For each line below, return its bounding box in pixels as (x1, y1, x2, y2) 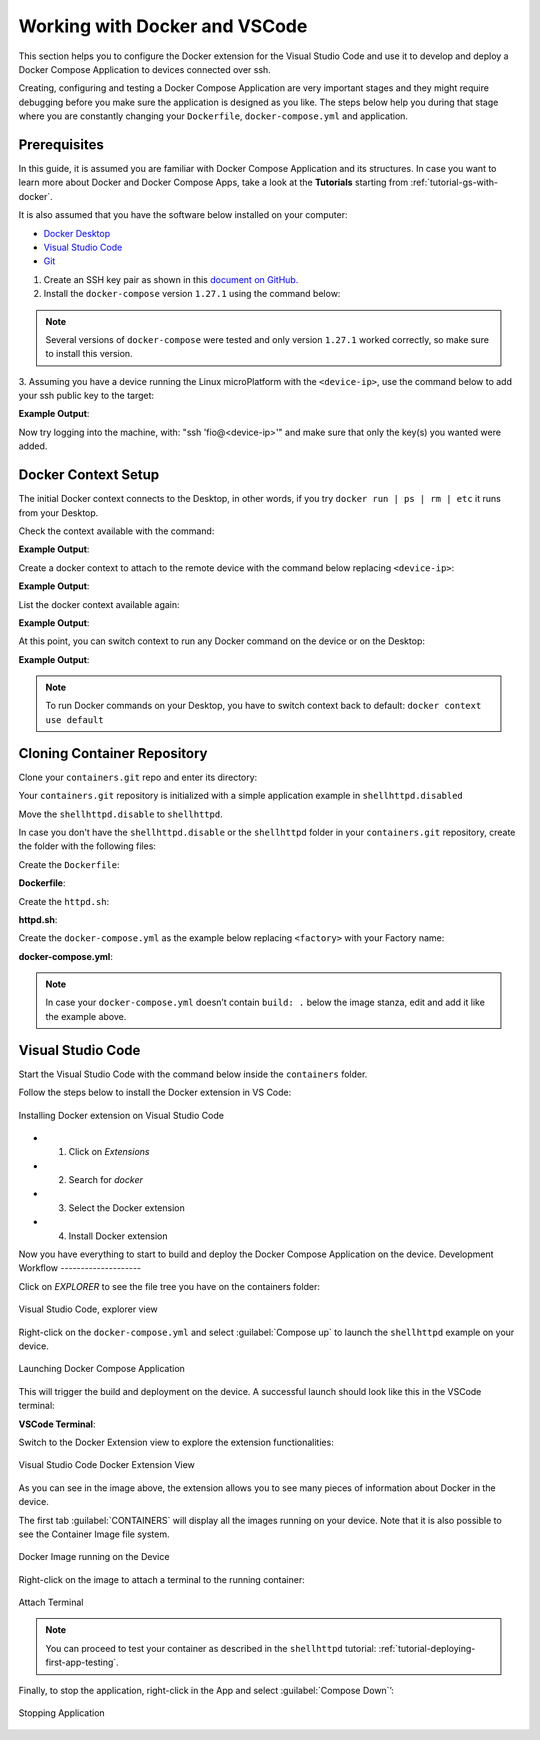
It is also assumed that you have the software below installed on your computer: (18, 209, 348, 221)
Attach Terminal (18, 1596, 84, 1609)
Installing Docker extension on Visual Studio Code (18, 1109, 225, 1121)
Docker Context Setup (18, 466, 160, 484)
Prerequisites (18, 136, 104, 153)
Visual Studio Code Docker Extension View (18, 1459, 195, 1471)
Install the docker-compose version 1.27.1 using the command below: (43, 288, 341, 300)
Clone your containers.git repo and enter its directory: (18, 771, 258, 783)
